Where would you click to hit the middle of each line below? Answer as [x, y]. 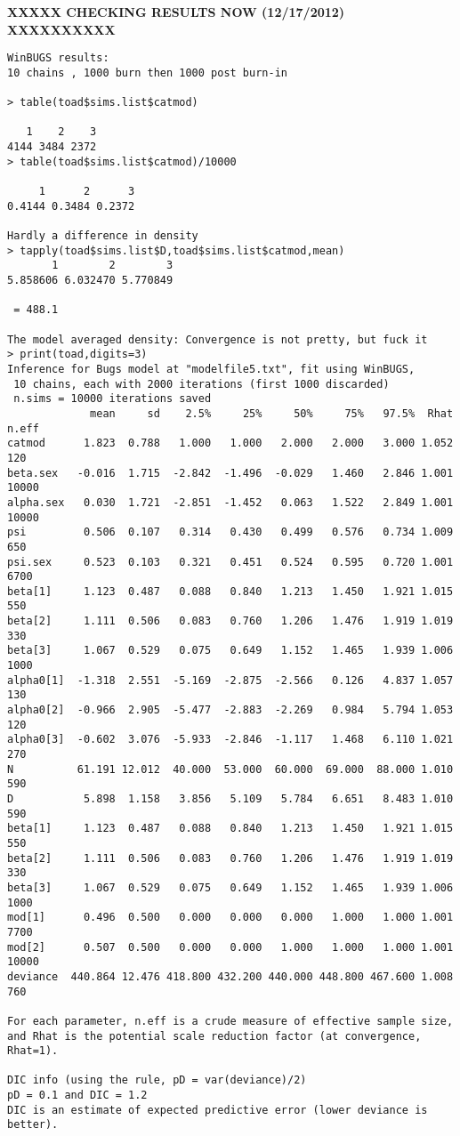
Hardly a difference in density [103, 236]
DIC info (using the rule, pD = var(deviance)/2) [157, 1080]
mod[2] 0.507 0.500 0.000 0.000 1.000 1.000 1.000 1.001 [230, 947]
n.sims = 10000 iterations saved [113, 399]
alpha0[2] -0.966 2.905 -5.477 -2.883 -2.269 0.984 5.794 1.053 [230, 710]
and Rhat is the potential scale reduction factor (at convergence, [214, 1036]
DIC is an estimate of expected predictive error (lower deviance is [218, 1110]
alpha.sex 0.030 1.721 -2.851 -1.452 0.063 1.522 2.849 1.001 [230, 502]
